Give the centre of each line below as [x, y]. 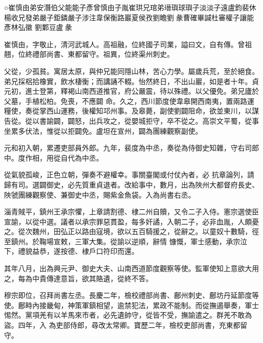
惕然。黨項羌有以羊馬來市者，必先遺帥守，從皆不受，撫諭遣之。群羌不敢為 [128, 315]
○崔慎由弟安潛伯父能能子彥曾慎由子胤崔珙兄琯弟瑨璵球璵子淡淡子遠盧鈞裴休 [130, 7]
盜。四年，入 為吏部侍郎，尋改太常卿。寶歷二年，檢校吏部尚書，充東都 [122, 325]
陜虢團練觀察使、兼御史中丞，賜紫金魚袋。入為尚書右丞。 [100, 194]
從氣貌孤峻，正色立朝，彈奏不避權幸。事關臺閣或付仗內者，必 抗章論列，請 [129, 175]
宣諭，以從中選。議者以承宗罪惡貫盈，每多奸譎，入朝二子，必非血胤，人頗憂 [131, 221]
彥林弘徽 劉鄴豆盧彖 [38, 27]
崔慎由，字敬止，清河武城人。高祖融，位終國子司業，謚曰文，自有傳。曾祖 [128, 44]
